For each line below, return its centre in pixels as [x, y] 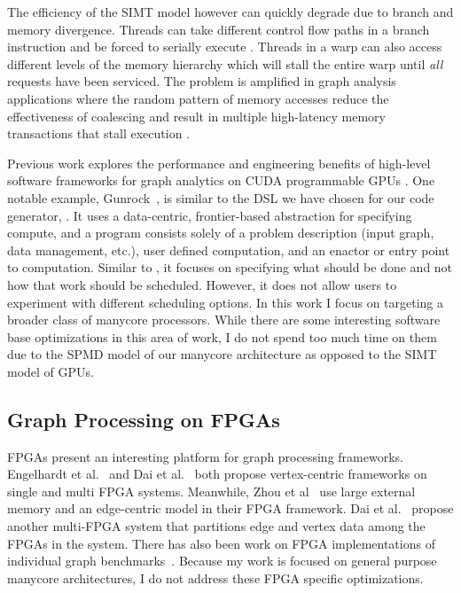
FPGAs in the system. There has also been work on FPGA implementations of [221, 543]
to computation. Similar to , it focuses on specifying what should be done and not [230, 267]
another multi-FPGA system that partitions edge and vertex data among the [216, 526]
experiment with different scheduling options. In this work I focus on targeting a [226, 302]
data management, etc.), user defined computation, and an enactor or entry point [229, 250]
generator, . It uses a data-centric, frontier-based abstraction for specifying [210, 215]
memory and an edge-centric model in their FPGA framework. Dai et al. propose [230, 508]
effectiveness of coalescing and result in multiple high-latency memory [196, 116]
